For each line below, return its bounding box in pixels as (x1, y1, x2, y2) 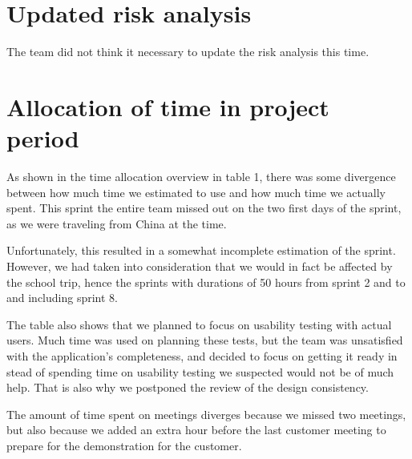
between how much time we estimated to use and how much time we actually (6, 183, 386, 200)
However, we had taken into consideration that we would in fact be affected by (6, 258, 393, 274)
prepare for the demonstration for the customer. (6, 437, 242, 453)
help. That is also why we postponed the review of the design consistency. (6, 379, 369, 396)
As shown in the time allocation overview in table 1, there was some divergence (6, 168, 396, 185)
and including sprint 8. (6, 289, 118, 306)
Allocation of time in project (6, 90, 329, 123)
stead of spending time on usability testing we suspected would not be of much (6, 363, 394, 380)
